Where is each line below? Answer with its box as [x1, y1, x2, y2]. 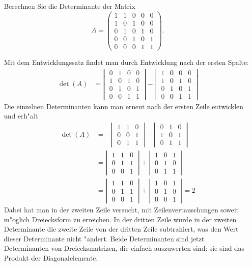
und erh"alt [4, 111, 38, 121]
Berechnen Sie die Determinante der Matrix [4, 1, 136, 11]
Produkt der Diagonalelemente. [4, 252, 98, 263]
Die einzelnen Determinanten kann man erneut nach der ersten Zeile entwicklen [4, 101, 244, 111]
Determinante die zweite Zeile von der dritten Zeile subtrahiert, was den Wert [4, 224, 239, 234]
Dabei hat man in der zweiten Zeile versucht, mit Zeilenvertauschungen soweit [4, 205, 239, 215]
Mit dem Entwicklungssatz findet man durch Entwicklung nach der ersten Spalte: [4, 57, 249, 67]
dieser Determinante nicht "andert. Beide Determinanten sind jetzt [4, 233, 205, 243]
